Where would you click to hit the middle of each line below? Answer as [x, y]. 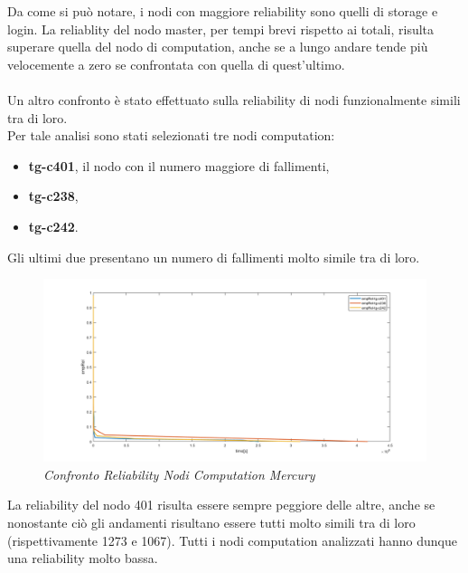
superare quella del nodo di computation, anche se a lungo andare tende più [218, 47]
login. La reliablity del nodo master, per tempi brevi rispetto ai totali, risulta [221, 29]
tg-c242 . [53, 226]
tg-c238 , [53, 196]
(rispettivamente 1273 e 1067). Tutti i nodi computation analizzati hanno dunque [232, 540]
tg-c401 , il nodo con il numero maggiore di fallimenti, [179, 165]
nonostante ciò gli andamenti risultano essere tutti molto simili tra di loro [211, 522]
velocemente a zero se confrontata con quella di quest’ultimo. [176, 64]
